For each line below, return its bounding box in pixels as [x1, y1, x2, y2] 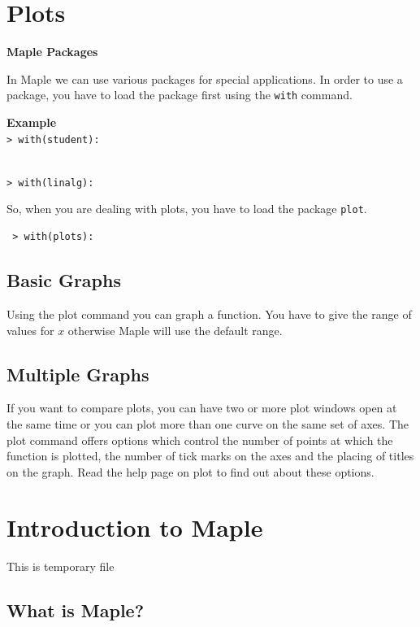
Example [6, 113, 57, 130]
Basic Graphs [6, 268, 121, 293]
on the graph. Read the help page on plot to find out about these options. [6, 463, 375, 480]
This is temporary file [6, 558, 115, 575]
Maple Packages [6, 43, 98, 60]
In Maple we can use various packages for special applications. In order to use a [6, 70, 403, 87]
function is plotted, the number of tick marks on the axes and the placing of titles [6, 447, 414, 464]
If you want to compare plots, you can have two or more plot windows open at [6, 399, 397, 416]
